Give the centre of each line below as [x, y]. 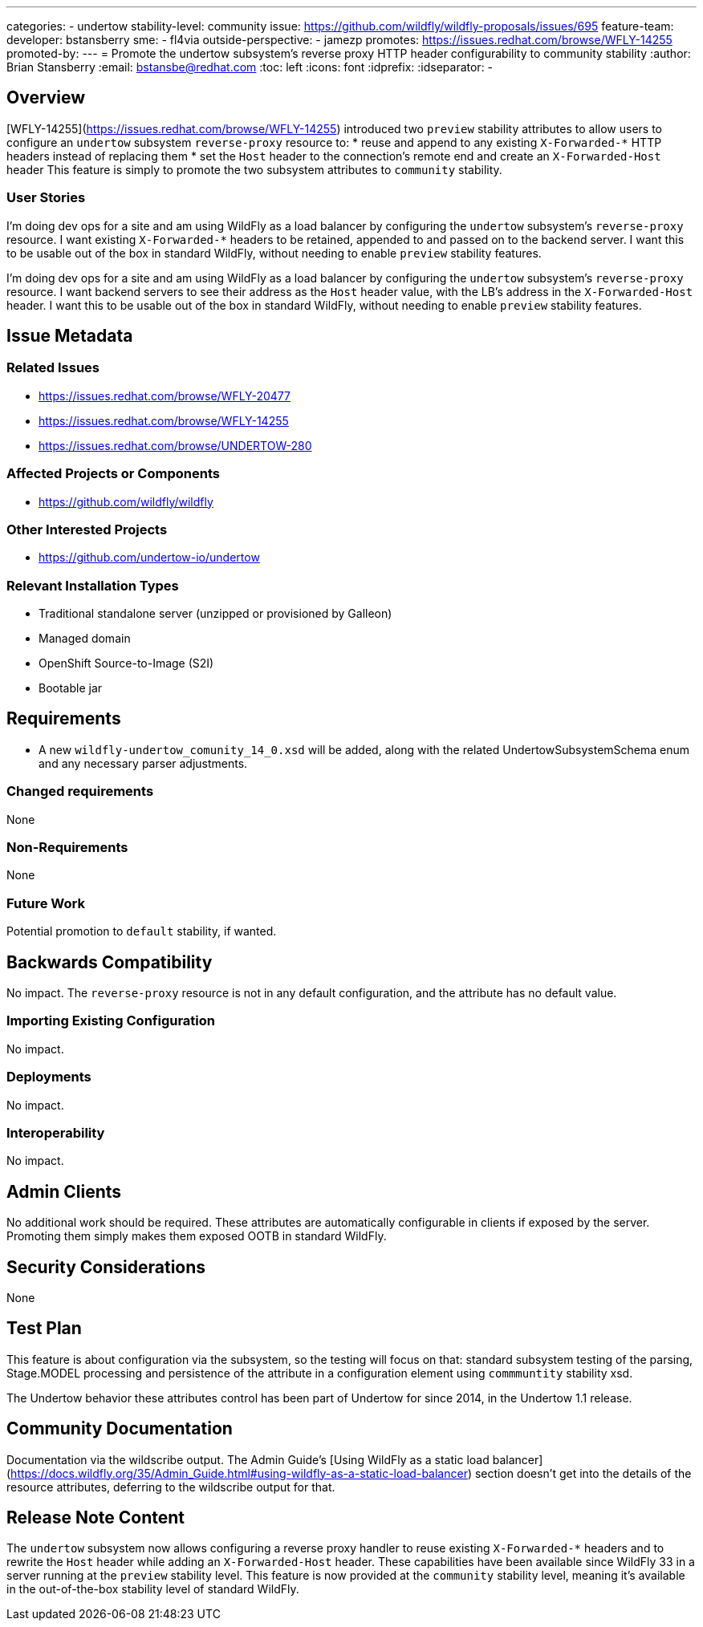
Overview [46, 98]
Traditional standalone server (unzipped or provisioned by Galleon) [215, 614]
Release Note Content [95, 1518]
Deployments [49, 1077]
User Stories [46, 198]
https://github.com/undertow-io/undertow [149, 558]
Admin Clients [64, 1191]
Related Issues [53, 368]
